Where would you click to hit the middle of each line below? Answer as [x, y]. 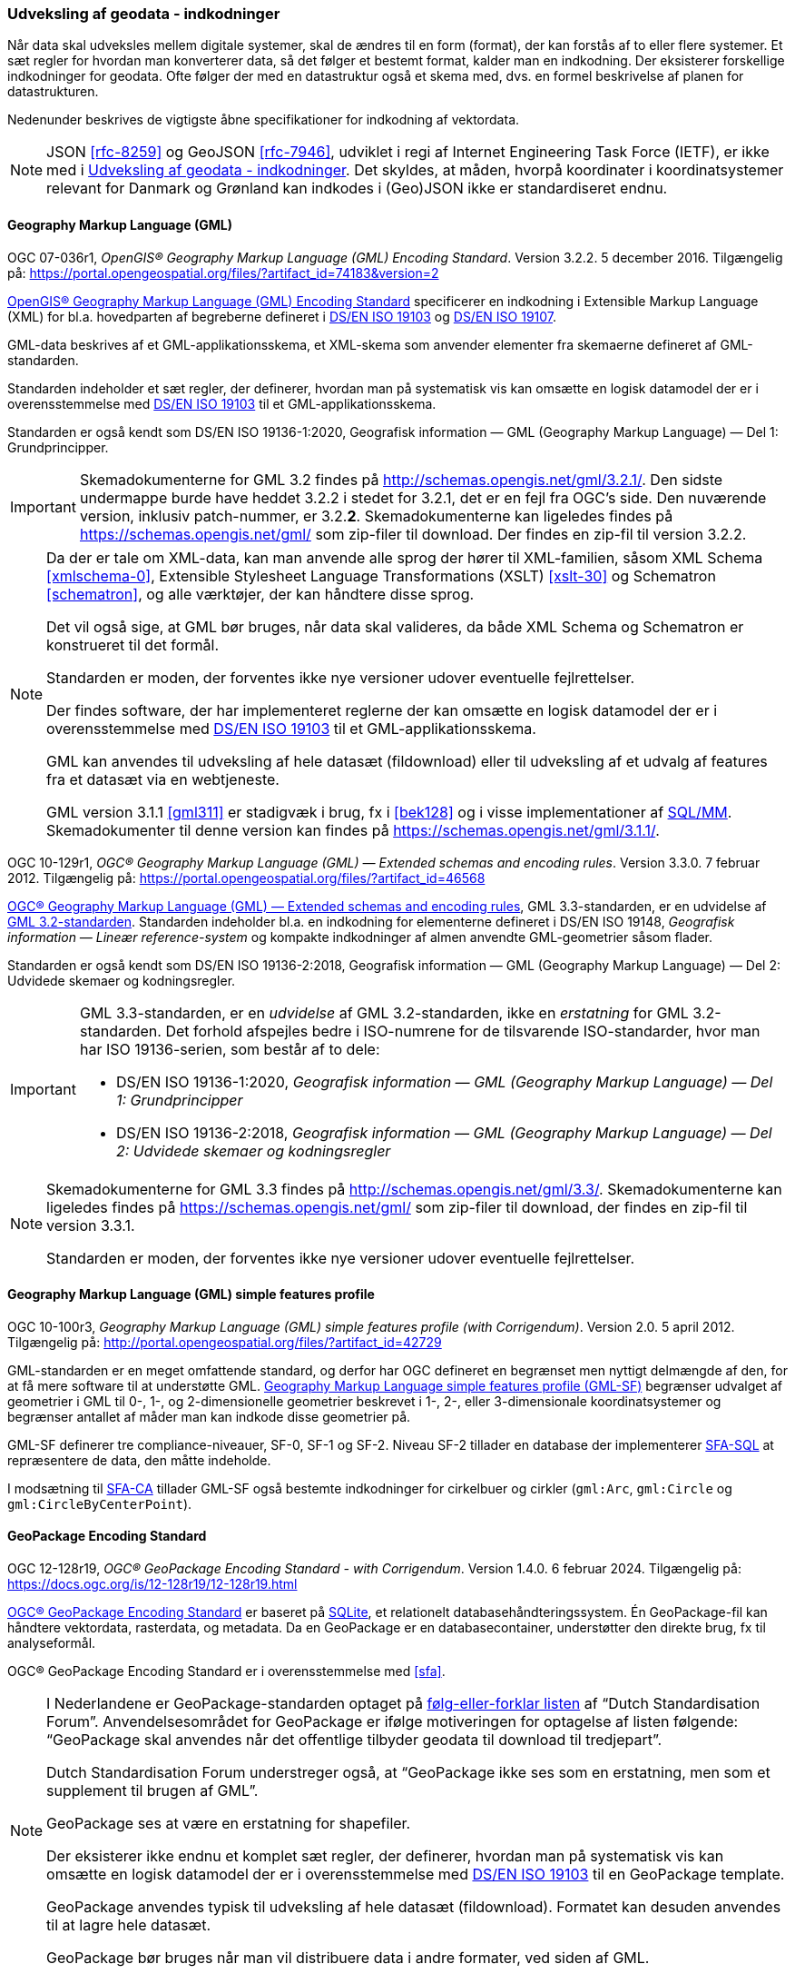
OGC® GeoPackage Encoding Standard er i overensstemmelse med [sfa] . [226, 1671]
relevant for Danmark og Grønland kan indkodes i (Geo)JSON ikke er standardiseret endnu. [357, 188]
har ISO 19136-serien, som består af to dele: [230, 1049]
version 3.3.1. [91, 1225]
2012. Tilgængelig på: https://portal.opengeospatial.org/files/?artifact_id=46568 [246, 878]
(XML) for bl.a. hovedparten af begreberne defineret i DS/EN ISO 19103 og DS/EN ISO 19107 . [282, 316]
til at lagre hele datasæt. [129, 1925]
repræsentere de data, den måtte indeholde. [139, 1460]
